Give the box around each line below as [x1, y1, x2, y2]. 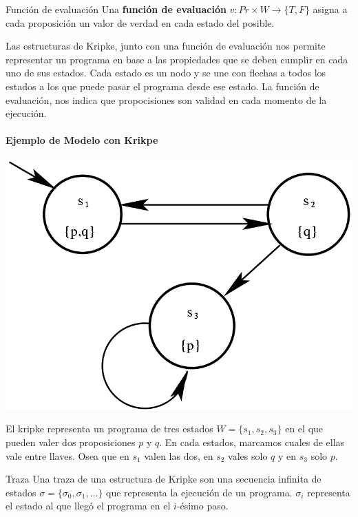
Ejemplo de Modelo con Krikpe [6, 133, 158, 147]
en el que [285, 421, 324, 436]
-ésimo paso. [176, 498, 229, 513]
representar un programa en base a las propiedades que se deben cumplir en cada [6, 52, 348, 66]
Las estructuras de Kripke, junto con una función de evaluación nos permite [6, 39, 326, 53]
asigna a [313, 2, 348, 16]
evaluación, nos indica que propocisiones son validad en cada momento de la [6, 92, 327, 107]
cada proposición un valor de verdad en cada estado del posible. [6, 15, 275, 30]
